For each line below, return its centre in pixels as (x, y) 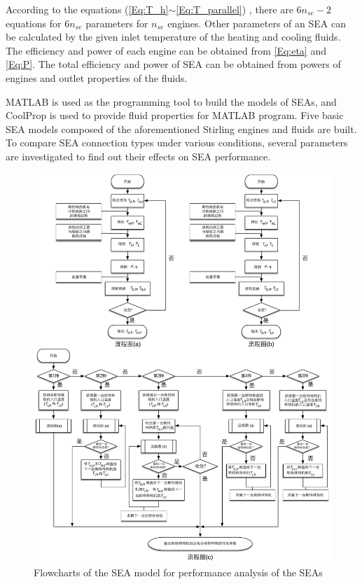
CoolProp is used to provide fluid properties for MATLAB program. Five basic (175, 115)
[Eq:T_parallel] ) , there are (235, 9)
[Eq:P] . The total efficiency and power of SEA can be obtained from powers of (173, 64)
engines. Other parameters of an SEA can (257, 23)
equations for (34, 23)
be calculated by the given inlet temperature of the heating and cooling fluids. (173, 37)
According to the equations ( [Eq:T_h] (87, 9)
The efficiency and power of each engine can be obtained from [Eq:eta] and (166, 50)
